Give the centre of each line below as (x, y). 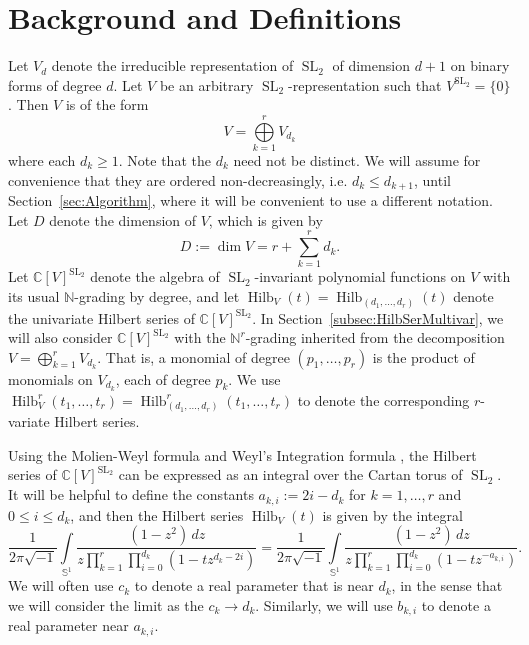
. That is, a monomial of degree (193, 356)
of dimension (371, 65)
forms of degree (55, 84)
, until (432, 179)
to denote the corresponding (383, 399)
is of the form (107, 104)
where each (42, 160)
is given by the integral (392, 514)
